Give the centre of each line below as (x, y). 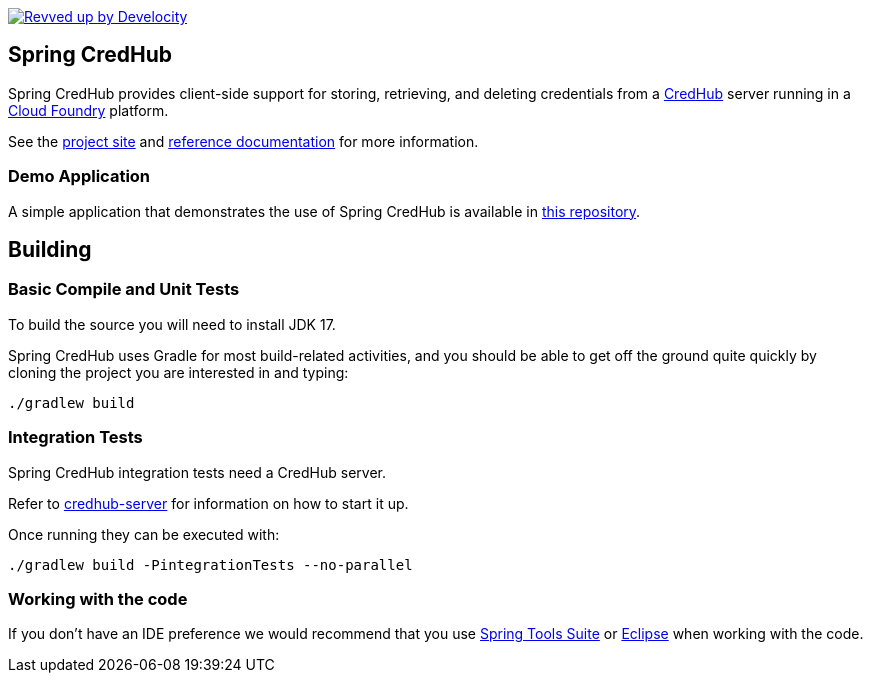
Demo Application (79, 176)
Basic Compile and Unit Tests (124, 289)
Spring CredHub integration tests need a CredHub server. (197, 472)
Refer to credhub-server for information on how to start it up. (208, 503)
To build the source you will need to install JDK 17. (172, 324)
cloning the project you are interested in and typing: (178, 372)
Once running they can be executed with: (144, 534)
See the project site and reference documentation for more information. (243, 141)
